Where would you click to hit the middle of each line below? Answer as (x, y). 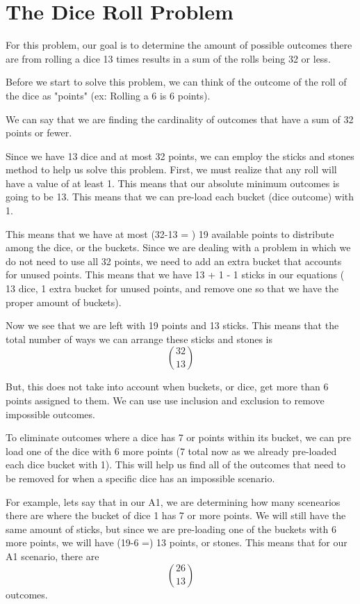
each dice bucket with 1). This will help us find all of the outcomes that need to (176, 464)
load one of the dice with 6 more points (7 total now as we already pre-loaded (171, 451)
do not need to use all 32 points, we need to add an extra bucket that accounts (174, 261)
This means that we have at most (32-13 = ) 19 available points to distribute (170, 233)
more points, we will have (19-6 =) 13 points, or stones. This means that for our (177, 542)
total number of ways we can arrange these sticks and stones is (139, 339)
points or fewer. (39, 133)
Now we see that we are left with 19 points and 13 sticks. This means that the (172, 325)
